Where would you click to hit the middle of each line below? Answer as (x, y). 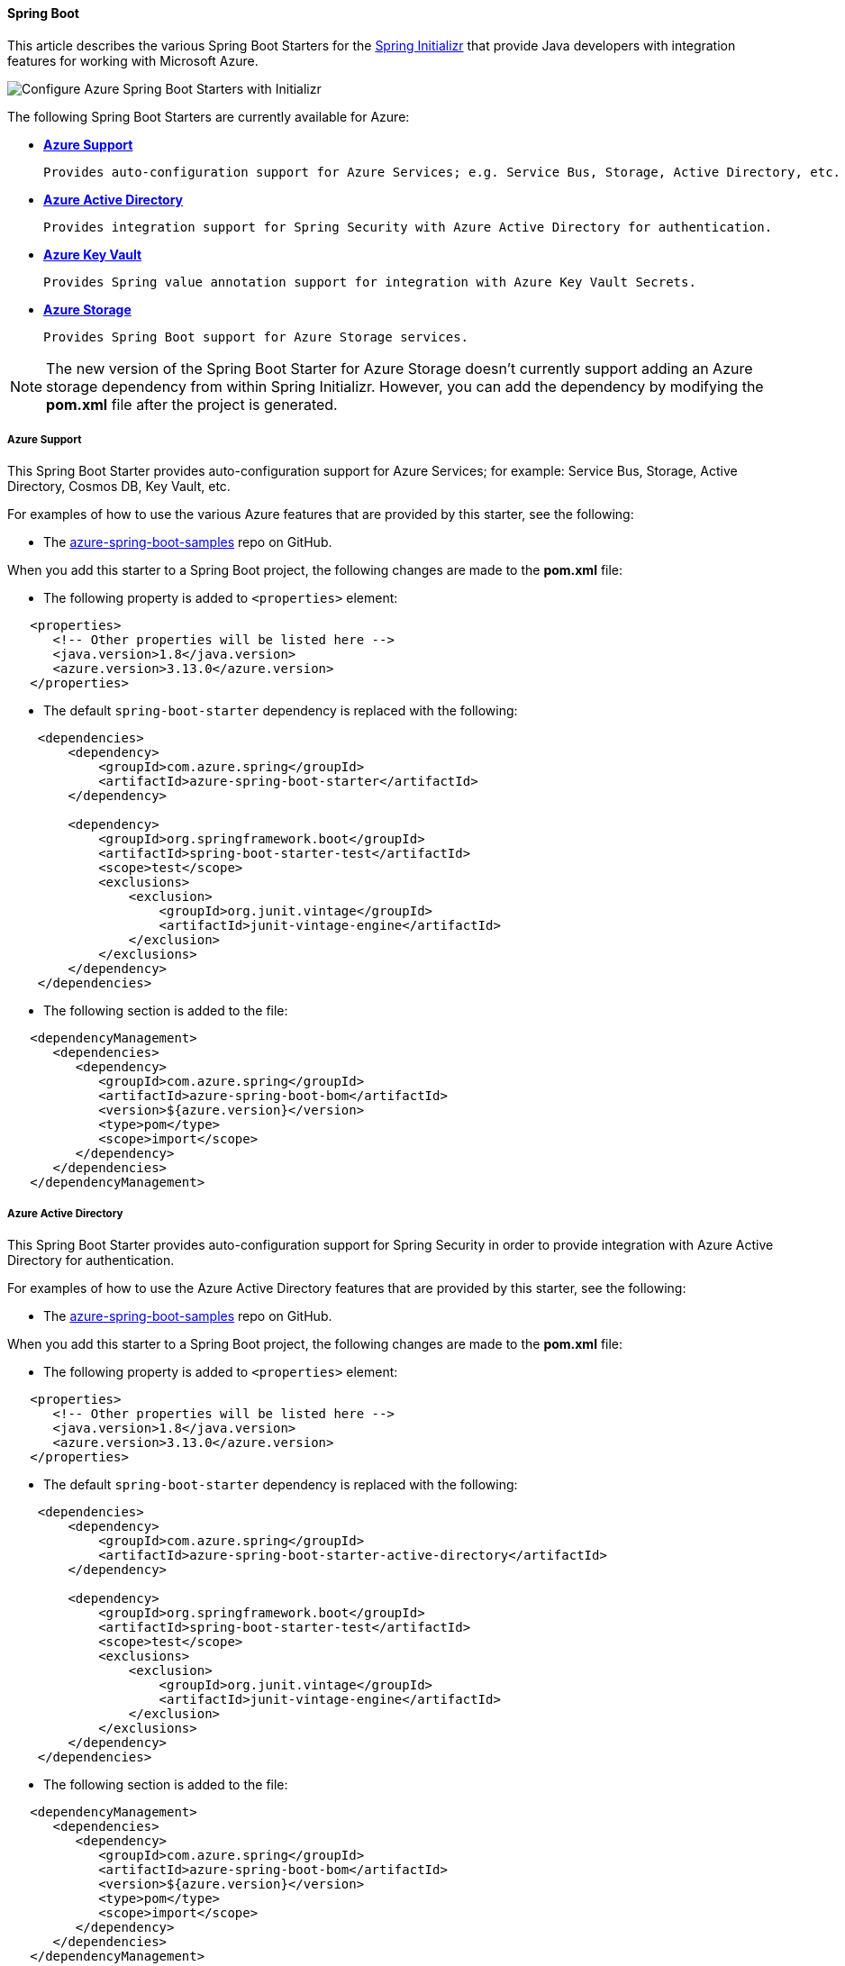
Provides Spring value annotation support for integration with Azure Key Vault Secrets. (370, 282)
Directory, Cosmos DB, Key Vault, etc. (119, 487)
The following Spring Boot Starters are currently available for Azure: (209, 116)
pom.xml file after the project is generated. (192, 404)
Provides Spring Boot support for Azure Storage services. (256, 337)
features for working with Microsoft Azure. (133, 60)
